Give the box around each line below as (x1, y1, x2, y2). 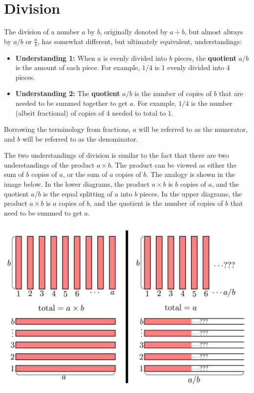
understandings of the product (4, 159, 95, 170)
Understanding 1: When (15, 52, 95, 63)
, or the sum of (63, 169, 107, 179)
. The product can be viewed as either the (111, 159, 236, 170)
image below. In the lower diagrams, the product (4, 179, 150, 189)
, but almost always (185, 26, 243, 37)
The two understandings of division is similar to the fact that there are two (4, 150, 229, 160)
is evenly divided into (103, 52, 167, 63)
